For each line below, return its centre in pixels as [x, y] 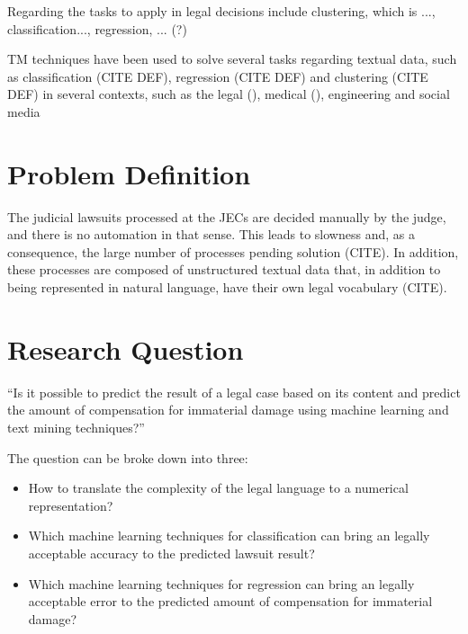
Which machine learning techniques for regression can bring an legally [221, 583]
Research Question [126, 348]
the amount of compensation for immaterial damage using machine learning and [228, 410]
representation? [71, 505]
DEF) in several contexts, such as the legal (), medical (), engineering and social [229, 94]
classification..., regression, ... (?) [97, 28]
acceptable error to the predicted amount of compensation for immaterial [230, 601]
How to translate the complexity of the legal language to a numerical [218, 488]
